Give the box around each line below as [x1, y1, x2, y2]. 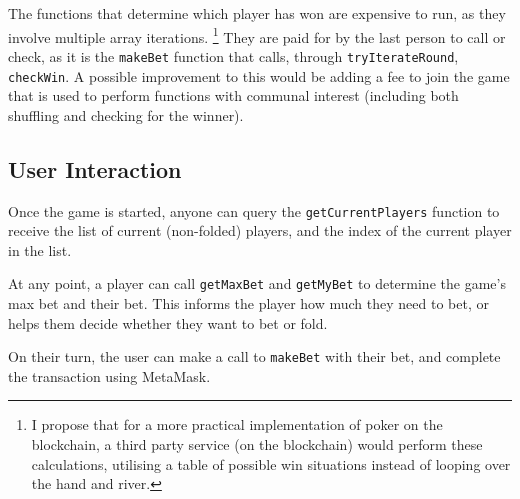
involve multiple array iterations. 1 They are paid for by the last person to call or [8, 23, 506, 47]
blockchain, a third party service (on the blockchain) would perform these [31, 434, 483, 455]
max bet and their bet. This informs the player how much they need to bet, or [8, 293, 489, 314]
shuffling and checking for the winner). [8, 104, 244, 125]
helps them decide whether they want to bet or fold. [8, 312, 328, 333]
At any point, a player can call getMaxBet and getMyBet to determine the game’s [8, 273, 506, 294]
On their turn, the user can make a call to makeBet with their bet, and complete [8, 346, 501, 367]
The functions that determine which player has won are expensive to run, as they [8, 3, 506, 23]
